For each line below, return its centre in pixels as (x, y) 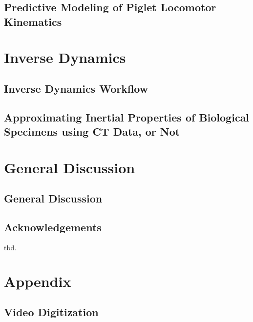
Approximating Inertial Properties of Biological (127, 117)
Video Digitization (51, 312)
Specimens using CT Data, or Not (92, 131)
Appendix (38, 281)
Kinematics (33, 21)
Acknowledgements (53, 227)
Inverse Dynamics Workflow (76, 88)
